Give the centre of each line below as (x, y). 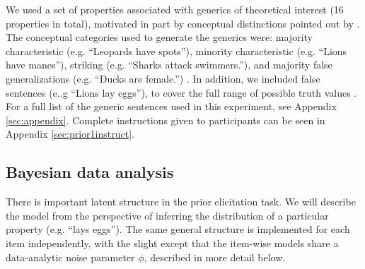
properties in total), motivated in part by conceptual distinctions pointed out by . (183, 23)
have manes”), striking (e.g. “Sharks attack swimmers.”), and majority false (169, 65)
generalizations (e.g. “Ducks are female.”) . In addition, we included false (163, 78)
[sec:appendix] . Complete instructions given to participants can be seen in (166, 120)
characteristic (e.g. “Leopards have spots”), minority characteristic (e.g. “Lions (176, 50)
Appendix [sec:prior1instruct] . (70, 134)
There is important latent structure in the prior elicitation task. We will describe (181, 202)
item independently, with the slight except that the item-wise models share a (172, 243)
